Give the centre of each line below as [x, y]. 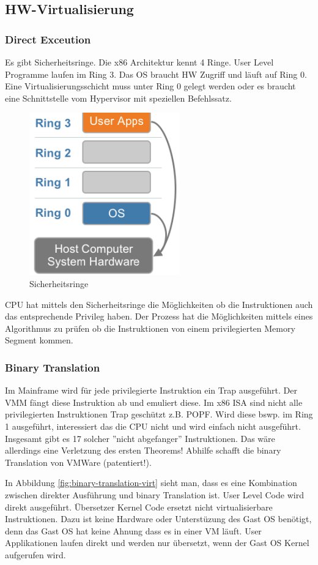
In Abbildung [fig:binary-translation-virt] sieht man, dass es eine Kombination [151, 483]
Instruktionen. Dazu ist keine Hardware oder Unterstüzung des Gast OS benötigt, [158, 519]
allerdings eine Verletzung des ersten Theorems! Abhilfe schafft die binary [143, 450]
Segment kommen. [39, 340]
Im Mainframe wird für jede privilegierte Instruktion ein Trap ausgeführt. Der [151, 390]
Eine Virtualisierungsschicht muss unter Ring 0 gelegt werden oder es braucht [150, 86]
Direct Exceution [48, 39]
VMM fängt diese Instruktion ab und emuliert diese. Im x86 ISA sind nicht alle [154, 402]
